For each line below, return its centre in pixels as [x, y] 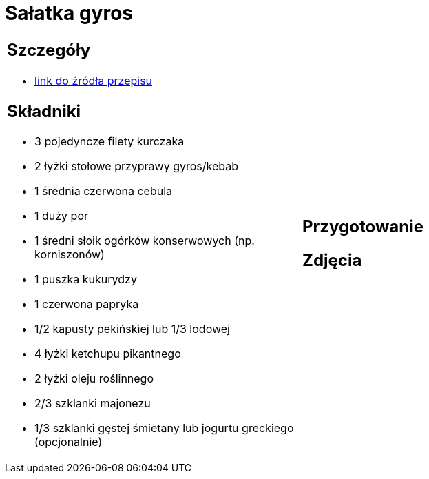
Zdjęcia [332, 260]
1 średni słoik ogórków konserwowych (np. [145, 241]
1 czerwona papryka [87, 304]
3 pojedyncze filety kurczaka [109, 142]
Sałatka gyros [69, 13]
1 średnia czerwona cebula [104, 191]
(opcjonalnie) [69, 442]
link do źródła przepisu [94, 80]
